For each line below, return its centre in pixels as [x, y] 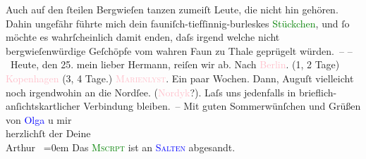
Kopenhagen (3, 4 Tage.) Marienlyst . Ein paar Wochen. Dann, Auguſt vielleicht [180, 78]
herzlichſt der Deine [48, 133]
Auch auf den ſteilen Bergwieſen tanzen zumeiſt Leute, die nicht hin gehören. [172, 9]
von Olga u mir [39, 119]
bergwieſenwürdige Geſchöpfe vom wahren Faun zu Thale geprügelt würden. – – [179, 50]
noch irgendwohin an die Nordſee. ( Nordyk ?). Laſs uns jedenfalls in [151, 92]
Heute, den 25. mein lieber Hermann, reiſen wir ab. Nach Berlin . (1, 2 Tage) [175, 64]
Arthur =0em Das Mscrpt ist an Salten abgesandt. [121, 147]
